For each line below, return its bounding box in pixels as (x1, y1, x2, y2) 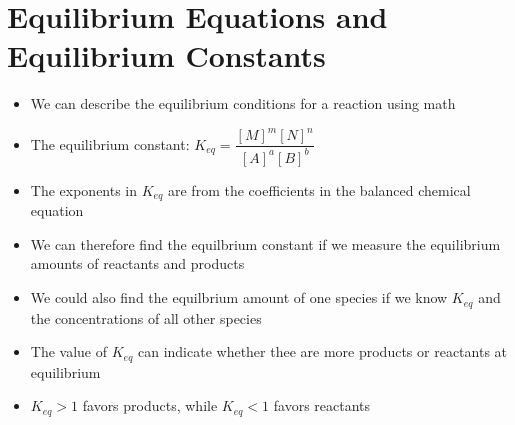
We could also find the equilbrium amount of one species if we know (30, 287, 448, 308)
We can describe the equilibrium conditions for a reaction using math (30, 93, 456, 114)
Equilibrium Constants (7, 35, 326, 76)
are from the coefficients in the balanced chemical (168, 179, 471, 200)
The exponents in (30, 179, 138, 200)
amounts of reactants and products (30, 253, 245, 274)
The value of (30, 341, 108, 362)
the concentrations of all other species (30, 307, 262, 328)
